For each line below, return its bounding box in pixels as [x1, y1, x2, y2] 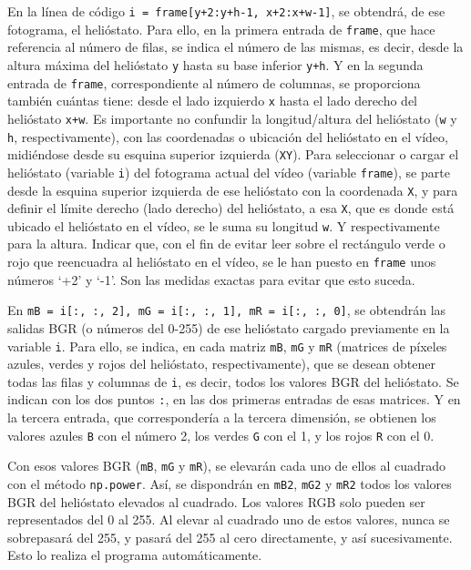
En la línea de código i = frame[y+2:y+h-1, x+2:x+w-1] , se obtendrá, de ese [7, 2, 445, 20]
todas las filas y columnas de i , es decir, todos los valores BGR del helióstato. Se [7, 372, 459, 391]
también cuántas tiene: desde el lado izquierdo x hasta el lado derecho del [7, 91, 418, 110]
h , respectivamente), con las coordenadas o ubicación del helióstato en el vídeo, [7, 127, 448, 146]
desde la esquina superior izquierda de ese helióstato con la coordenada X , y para [7, 180, 458, 199]
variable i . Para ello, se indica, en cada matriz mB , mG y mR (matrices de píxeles [7, 336, 447, 355]
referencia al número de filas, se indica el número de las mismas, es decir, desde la [7, 37, 464, 56]
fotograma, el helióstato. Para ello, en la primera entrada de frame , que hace [7, 19, 435, 38]
